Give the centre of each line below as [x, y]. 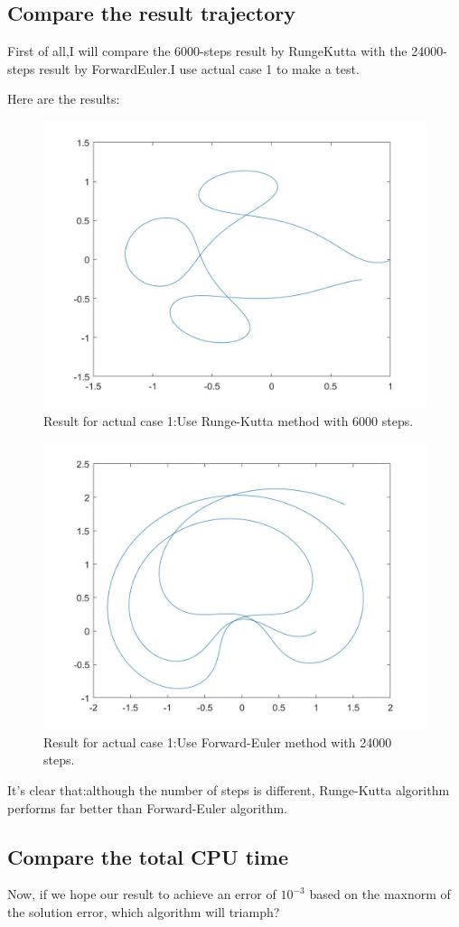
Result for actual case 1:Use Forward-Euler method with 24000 [218, 742]
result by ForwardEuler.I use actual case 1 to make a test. [199, 68]
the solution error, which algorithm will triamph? [144, 911]
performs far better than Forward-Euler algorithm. [148, 807]
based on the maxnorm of [380, 894]
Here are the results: [64, 99]
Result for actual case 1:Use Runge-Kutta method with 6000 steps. [229, 420]
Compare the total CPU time [148, 856]
